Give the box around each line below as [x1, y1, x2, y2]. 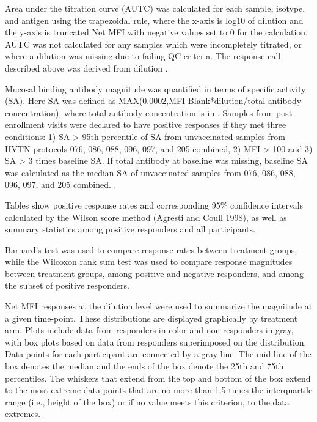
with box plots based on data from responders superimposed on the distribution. [5, 335, 307, 348]
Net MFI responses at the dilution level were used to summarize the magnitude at [5, 300, 313, 313]
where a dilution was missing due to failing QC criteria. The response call [5, 50, 281, 62]
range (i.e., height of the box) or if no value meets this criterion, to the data [5, 395, 290, 408]
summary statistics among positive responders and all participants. [5, 223, 255, 235]
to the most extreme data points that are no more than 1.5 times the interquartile [5, 383, 313, 396]
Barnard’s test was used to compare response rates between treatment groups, [5, 243, 297, 256]
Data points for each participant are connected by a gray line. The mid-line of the [5, 347, 312, 360]
